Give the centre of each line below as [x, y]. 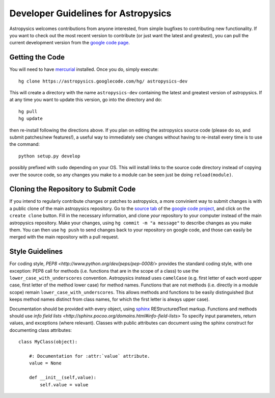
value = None [45, 363]
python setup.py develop [49, 156]
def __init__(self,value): [63, 378]
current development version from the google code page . [70, 43]
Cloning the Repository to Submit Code [73, 189]
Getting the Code [37, 57]
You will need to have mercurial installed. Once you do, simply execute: [84, 69]
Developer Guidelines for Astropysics [90, 13]
